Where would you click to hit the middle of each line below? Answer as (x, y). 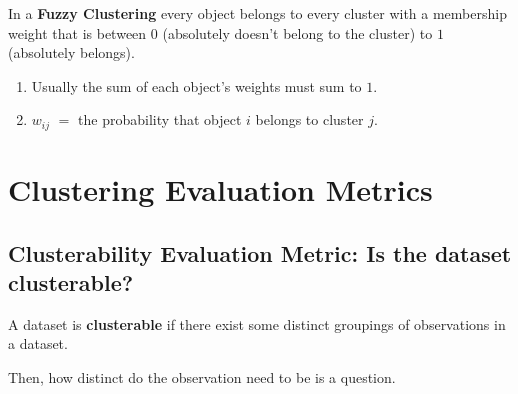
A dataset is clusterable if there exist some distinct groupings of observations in (257, 323)
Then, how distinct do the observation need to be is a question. (202, 376)
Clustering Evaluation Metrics (220, 189)
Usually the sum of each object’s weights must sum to (196, 85)
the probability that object (160, 119)
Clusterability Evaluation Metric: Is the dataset (260, 252)
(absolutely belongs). (71, 52)
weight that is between (77, 32)
